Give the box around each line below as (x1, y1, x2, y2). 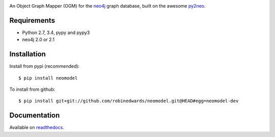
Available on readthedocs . (9, 124, 65, 130)
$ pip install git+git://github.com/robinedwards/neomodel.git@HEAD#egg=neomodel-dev (18, 98, 239, 104)
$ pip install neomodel (18, 75, 78, 81)
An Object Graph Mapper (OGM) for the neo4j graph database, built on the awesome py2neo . (9, 3, 206, 9)
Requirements (9, 16, 56, 25)
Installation (9, 50, 46, 58)
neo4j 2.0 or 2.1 (22, 37, 54, 43)
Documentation (9, 111, 60, 120)
